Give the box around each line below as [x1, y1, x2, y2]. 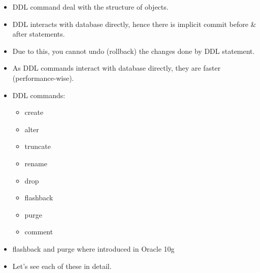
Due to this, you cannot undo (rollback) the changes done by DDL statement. [12, 45, 255, 56]
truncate [24, 141, 51, 151]
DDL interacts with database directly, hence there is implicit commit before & [12, 18, 256, 29]
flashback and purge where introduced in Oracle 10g [12, 243, 175, 254]
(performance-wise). [12, 72, 74, 83]
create [24, 107, 44, 117]
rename [24, 158, 47, 168]
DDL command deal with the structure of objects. [12, 2, 169, 12]
